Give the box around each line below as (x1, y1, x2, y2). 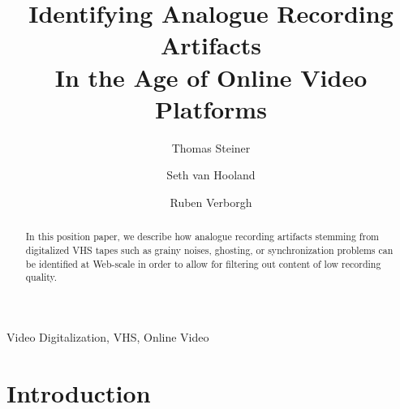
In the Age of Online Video (54, 60, 368, 93)
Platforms (155, 92, 267, 125)
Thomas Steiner (171, 139, 251, 156)
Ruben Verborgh (170, 193, 252, 210)
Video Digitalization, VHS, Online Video (6, 328, 209, 345)
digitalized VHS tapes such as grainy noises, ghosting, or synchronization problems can (25, 243, 394, 256)
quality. (25, 270, 58, 284)
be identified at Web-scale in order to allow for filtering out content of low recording (25, 256, 381, 270)
